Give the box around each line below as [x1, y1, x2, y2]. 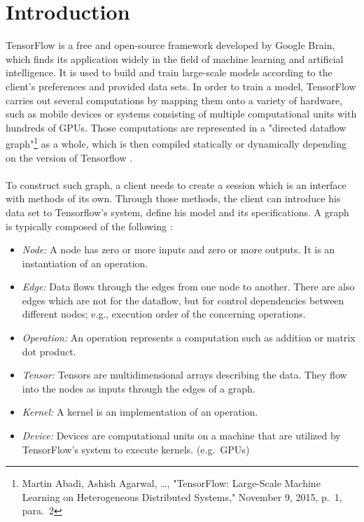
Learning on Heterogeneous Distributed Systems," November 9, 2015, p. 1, [22, 489, 342, 504]
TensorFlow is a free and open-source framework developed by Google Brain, [6, 38, 335, 52]
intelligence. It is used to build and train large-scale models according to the [6, 65, 332, 80]
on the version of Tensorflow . [6, 150, 133, 164]
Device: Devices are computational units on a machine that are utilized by [22, 428, 341, 443]
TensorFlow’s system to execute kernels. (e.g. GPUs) [22, 442, 250, 456]
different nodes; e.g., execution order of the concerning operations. [22, 306, 306, 321]
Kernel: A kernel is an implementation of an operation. [22, 404, 258, 419]
